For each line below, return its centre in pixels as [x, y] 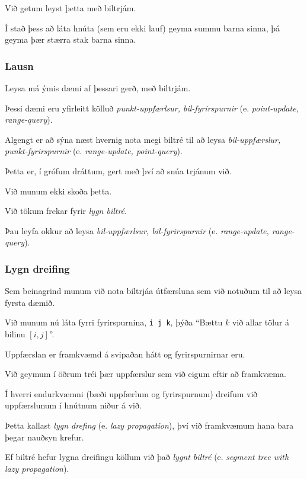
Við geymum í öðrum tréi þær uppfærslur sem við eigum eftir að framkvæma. [145, 374]
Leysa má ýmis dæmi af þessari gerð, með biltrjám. [98, 88]
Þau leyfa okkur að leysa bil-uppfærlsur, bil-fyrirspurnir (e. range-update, [137, 230]
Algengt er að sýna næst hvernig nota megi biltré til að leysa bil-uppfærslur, [143, 139]
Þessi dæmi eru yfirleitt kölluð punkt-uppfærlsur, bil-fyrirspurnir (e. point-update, [152, 108]
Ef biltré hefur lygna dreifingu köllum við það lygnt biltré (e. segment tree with [147, 457]
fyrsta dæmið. [30, 302]
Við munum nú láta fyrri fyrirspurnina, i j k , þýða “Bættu [114, 322]
